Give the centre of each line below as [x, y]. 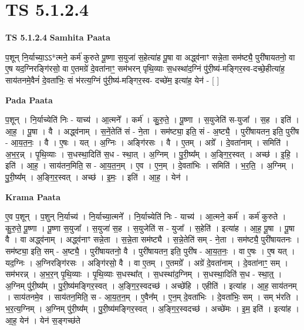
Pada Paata [29, 100]
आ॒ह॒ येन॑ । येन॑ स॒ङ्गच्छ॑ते [43, 320]
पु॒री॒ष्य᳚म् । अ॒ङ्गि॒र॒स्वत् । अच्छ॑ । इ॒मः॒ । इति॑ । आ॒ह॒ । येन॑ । [97, 177]
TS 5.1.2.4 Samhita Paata [58, 37]
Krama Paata [33, 196]
